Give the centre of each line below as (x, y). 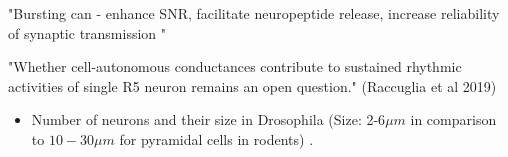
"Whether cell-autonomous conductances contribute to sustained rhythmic (235, 66)
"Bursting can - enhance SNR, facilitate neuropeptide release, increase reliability (254, 13)
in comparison (453, 119)
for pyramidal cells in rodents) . (216, 138)
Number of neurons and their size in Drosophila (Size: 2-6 (208, 119)
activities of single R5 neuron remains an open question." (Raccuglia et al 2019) (252, 85)
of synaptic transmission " (87, 32)
